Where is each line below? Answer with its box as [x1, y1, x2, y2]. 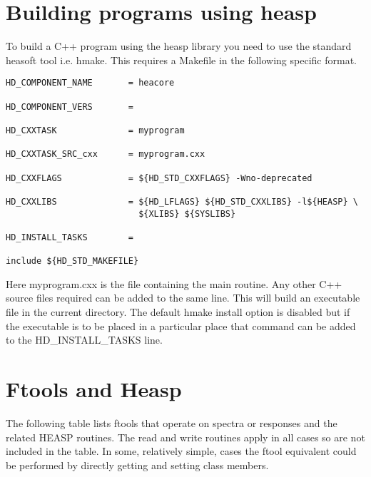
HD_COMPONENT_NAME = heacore [6, 78, 175, 88]
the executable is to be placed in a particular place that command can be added [6, 318, 356, 333]
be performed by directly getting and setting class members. [6, 457, 269, 472]
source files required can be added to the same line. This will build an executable [6, 290, 360, 305]
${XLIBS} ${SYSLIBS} [138, 208, 236, 219]
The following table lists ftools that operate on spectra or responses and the [6, 415, 337, 430]
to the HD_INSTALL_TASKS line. [6, 332, 163, 347]
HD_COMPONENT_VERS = [6, 101, 133, 112]
